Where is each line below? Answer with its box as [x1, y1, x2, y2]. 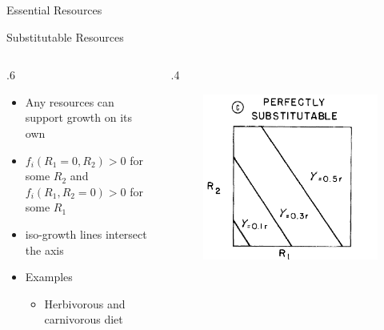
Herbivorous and [44, 295, 126, 312]
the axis [25, 241, 64, 258]
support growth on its [25, 109, 133, 126]
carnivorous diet [44, 311, 123, 328]
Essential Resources [6, 2, 102, 18]
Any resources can [25, 93, 114, 110]
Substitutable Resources [6, 28, 124, 45]
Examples [25, 268, 73, 285]
